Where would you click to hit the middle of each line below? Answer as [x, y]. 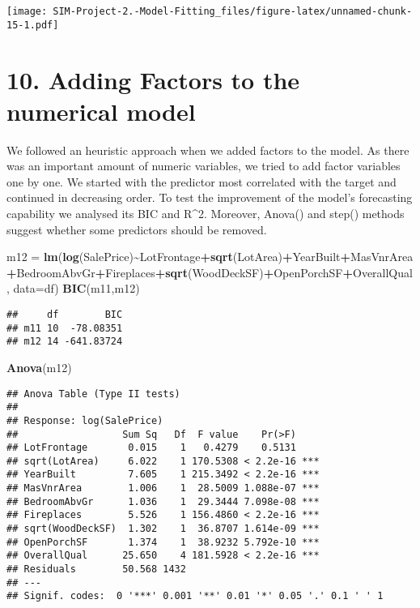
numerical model [101, 111]
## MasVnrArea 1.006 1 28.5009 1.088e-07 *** [163, 488]
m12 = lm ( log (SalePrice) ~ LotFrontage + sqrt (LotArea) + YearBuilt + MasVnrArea [210, 257]
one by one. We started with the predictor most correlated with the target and [202, 181]
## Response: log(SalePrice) [85, 420]
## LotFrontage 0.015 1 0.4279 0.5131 [151, 448]
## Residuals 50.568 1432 [96, 569]
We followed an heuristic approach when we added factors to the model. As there [208, 150]
